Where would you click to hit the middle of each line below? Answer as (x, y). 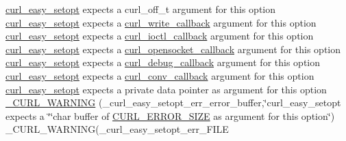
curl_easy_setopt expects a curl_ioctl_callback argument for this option (160, 36)
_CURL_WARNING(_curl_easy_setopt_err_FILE (117, 129)
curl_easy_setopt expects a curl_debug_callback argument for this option (163, 62)
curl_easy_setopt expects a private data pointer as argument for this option (166, 89)
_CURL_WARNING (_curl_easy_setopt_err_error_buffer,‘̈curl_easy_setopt (173, 103)
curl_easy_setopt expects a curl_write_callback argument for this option (161, 22)
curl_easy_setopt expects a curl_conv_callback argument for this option (160, 75)
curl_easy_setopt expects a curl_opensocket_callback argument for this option (173, 49)
